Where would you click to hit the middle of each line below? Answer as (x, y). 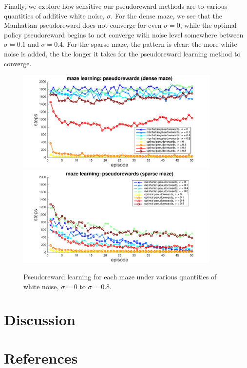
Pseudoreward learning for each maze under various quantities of (120, 276)
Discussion (40, 320)
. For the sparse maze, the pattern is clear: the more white (150, 44)
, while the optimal (208, 25)
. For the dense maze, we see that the (166, 15)
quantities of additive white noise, (54, 15)
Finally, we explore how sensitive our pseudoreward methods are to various (116, 6)
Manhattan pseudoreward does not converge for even (83, 25)
